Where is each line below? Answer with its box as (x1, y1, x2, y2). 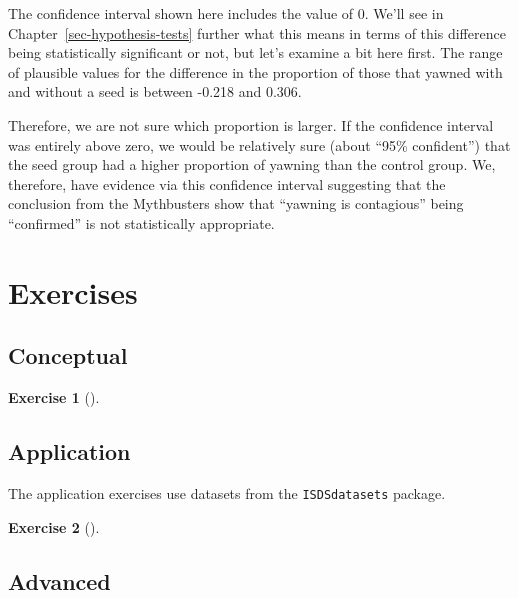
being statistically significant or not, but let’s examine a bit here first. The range (8, 42, 503, 63)
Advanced (8, 565, 111, 596)
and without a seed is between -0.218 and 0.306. (8, 81, 302, 102)
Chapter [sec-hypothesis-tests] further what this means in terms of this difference (8, 22, 506, 43)
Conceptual (8, 340, 128, 371)
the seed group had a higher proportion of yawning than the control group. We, (8, 154, 496, 175)
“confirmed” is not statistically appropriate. (8, 212, 275, 233)
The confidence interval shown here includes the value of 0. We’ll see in (8, 3, 444, 23)
